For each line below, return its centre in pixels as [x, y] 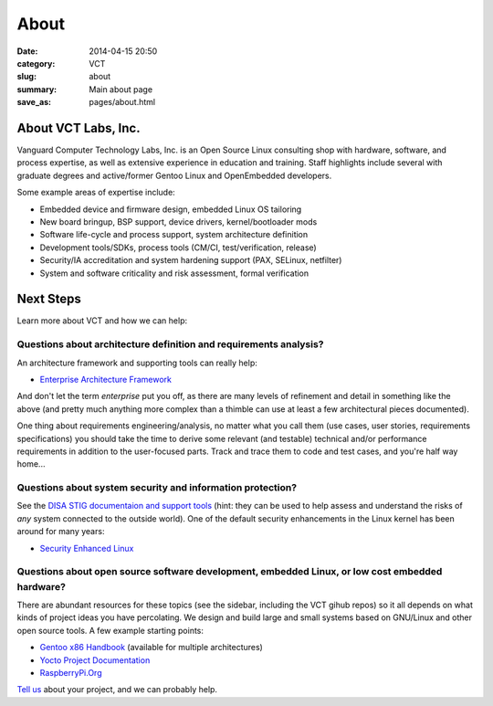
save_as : [34, 102]
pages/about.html [122, 102]
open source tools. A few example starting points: [110, 630]
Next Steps [49, 299]
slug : [26, 77]
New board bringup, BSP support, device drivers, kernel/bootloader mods [178, 221]
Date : [27, 51]
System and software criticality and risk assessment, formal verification [174, 273]
